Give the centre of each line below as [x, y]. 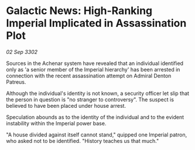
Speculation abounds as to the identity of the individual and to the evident [95, 117]
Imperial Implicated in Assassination [96, 23]
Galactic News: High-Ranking [79, 11]
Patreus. [16, 82]
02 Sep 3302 [22, 52]
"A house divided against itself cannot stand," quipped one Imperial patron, [97, 134]
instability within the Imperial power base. [56, 123]
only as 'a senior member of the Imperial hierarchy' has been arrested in [93, 69]
